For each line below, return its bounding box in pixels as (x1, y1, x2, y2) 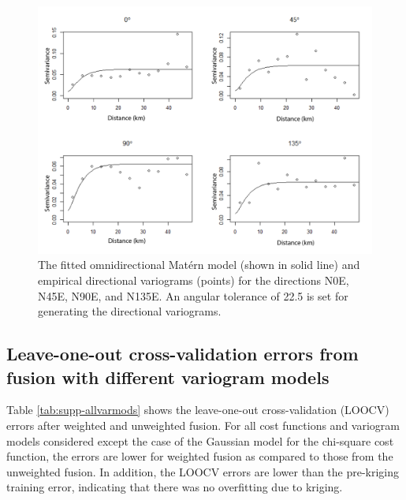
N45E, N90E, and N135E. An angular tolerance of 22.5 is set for (38, 287, 348, 304)
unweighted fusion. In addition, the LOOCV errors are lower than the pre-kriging (6, 463, 400, 479)
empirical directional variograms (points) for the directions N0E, (38, 272, 349, 289)
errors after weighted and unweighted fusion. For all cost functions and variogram (6, 417, 400, 434)
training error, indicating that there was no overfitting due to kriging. (6, 479, 343, 495)
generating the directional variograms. (38, 303, 222, 319)
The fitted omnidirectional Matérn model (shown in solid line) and (38, 256, 360, 273)
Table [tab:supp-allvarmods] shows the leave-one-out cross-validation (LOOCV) (6, 401, 389, 418)
